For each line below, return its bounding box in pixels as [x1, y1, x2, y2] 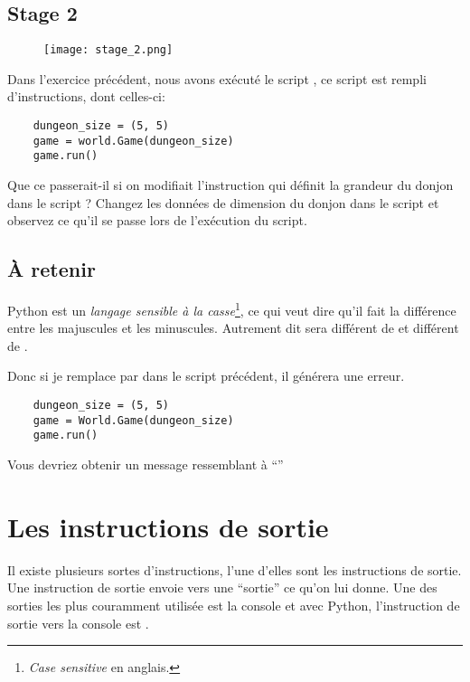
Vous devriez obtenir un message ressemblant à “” [7, 455, 284, 473]
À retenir [7, 255, 96, 283]
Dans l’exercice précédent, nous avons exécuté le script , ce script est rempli [7, 69, 427, 88]
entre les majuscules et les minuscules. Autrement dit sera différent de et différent [7, 318, 459, 337]
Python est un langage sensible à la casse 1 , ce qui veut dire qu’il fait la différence [7, 298, 456, 319]
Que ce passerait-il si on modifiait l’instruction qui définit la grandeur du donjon [7, 175, 454, 194]
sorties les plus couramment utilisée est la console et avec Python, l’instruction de [7, 595, 460, 614]
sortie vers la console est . [7, 613, 149, 632]
